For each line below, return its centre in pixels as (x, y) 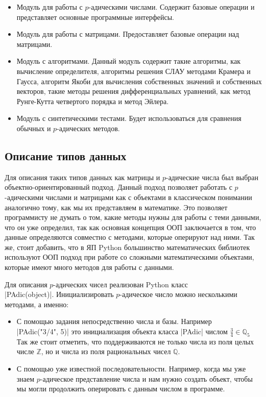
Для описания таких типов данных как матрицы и (82, 177)
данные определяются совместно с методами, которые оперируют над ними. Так (130, 237)
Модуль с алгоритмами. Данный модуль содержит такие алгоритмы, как (128, 61)
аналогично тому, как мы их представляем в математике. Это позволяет (116, 207)
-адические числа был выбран (212, 177)
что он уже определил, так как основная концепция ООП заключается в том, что (130, 227)
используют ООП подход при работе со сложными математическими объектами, (129, 257)
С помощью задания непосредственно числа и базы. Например (114, 321)
